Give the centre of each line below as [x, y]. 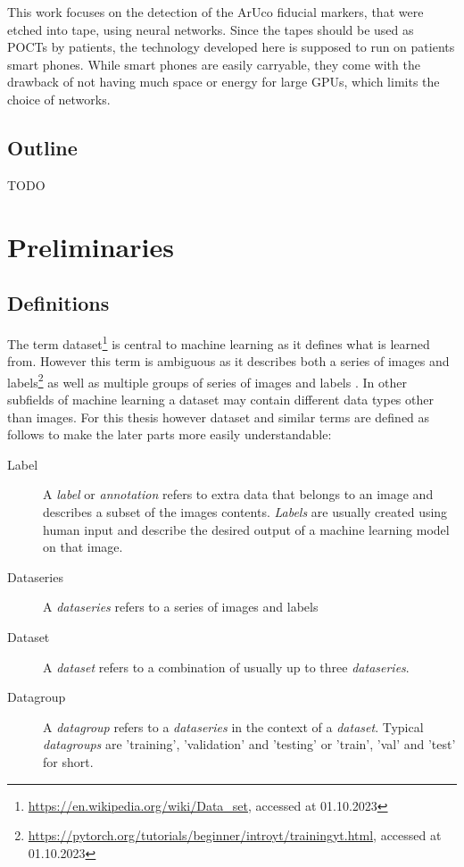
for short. [68, 761]
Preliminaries [91, 246]
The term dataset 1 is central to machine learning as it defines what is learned [219, 342]
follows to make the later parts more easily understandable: [170, 434]
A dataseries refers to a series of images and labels [181, 607]
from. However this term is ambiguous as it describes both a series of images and [228, 361]
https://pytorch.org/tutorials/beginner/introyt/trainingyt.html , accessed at [235, 835]
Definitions [58, 303]
